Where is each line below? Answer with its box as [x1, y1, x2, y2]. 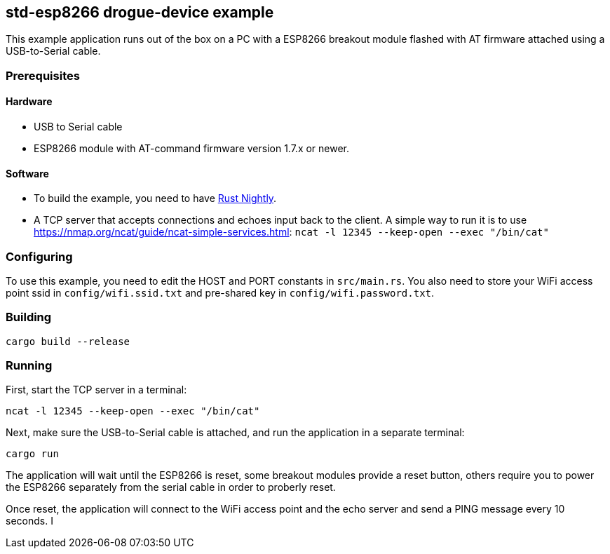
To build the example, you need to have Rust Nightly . [34, 192, 277, 205]
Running [6, 358, 53, 373]
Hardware [6, 95, 53, 108]
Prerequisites [6, 68, 80, 83]
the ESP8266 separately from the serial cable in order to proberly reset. [6, 481, 336, 494]
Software [6, 167, 49, 180]
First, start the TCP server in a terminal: [6, 384, 187, 396]
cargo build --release [6, 335, 130, 347]
